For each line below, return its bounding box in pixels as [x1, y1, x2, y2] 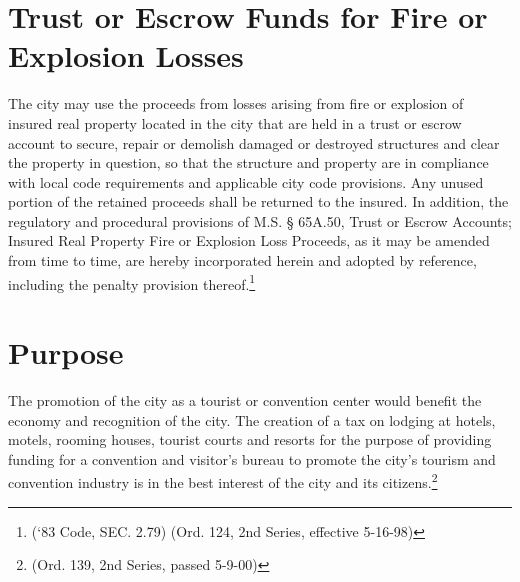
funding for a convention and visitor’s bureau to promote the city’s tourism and [8, 448, 496, 469]
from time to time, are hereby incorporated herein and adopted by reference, [8, 250, 477, 271]
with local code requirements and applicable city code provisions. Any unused [8, 171, 484, 192]
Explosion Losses [8, 35, 244, 76]
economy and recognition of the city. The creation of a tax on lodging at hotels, [8, 409, 496, 430]
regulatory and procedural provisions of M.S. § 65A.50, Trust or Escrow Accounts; [8, 210, 512, 231]
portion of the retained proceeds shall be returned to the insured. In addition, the [8, 191, 509, 212]
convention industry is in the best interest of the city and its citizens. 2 [8, 469, 438, 493]
